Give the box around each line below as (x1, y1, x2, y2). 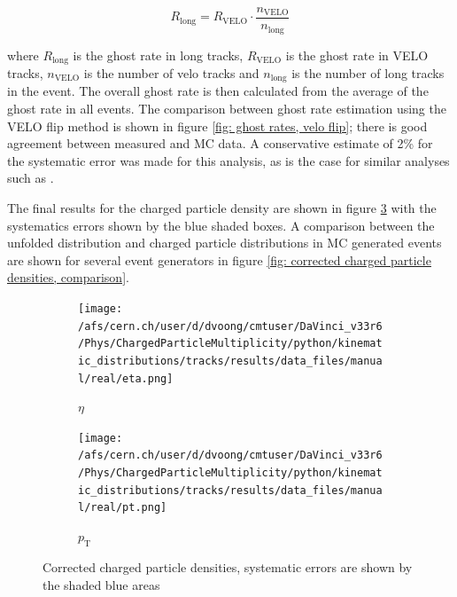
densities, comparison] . (7, 268, 129, 287)
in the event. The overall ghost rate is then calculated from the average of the (7, 82, 429, 100)
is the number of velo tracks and (83, 63, 259, 82)
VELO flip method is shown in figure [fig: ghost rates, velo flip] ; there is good (7, 116, 428, 135)
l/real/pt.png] (78, 501, 167, 515)
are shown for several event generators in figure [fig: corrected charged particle (7, 250, 431, 269)
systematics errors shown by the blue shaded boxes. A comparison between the (7, 216, 435, 234)
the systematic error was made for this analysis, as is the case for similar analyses (7, 151, 450, 169)
